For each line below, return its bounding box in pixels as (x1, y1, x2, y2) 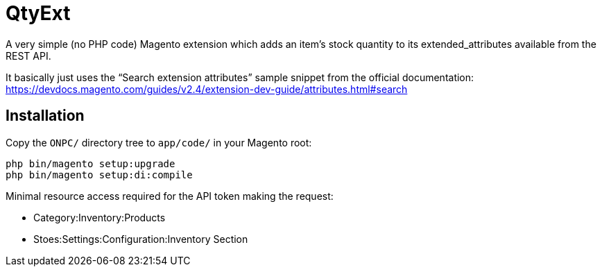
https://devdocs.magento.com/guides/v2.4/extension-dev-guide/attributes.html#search (6, 83, 408, 95)
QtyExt (6, 1, 71, 25)
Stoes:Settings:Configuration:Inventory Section (33, 232, 248, 245)
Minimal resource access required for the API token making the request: (6, 189, 334, 202)
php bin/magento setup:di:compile (6, 169, 193, 180)
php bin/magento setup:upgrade (6, 158, 175, 169)
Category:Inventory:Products (33, 211, 166, 223)
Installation (6, 107, 85, 125)
